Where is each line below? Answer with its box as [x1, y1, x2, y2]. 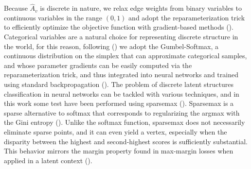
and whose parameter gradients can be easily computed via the [4, 60, 192, 70]
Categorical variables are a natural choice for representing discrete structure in [4, 32, 238, 41]
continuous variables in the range [4, 12, 103, 22]
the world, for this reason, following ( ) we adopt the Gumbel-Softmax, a [4, 41, 219, 51]
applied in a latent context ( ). [4, 155, 92, 165]
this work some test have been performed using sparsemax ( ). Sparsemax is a [4, 98, 234, 108]
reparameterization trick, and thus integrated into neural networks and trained [4, 69, 238, 80]
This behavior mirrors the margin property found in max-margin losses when [4, 146, 233, 156]
